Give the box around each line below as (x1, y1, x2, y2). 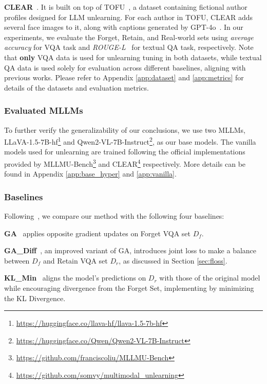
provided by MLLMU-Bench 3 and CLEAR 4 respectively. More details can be (4, 157, 246, 169)
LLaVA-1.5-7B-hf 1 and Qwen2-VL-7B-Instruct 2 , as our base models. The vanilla (4, 135, 256, 147)
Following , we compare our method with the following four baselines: (4, 211, 224, 221)
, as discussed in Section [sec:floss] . (119, 255, 227, 266)
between (4, 255, 30, 266)
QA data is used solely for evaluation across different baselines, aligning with (4, 62, 246, 73)
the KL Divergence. (4, 292, 66, 303)
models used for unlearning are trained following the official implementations (4, 146, 245, 157)
